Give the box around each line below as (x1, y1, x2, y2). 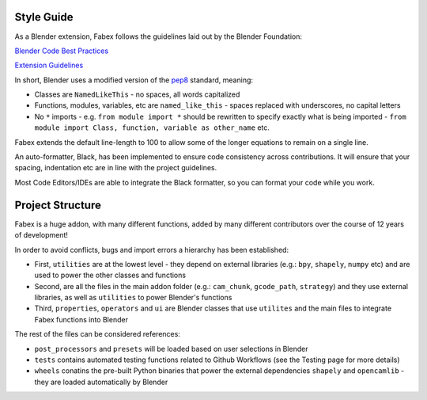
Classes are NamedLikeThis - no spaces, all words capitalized (34, 90, 240, 99)
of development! (14, 230, 69, 240)
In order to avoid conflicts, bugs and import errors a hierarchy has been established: (14, 245, 289, 254)
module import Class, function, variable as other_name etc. (34, 123, 270, 132)
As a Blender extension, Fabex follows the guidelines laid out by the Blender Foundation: (14, 32, 303, 41)
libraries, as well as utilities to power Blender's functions (34, 293, 232, 303)
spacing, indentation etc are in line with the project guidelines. (14, 163, 217, 173)
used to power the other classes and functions (34, 270, 186, 280)
